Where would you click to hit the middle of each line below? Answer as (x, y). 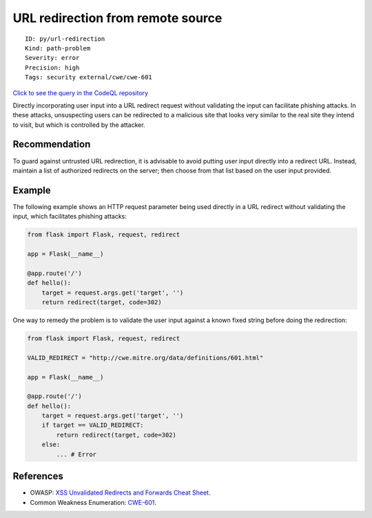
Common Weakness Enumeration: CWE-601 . (93, 502)
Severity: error (52, 58)
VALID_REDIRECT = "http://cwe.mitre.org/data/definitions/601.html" (145, 358)
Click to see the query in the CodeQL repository (80, 92)
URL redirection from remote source (117, 18)
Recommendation (52, 145)
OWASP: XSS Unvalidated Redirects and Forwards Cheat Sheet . (120, 492)
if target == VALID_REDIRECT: (93, 425)
